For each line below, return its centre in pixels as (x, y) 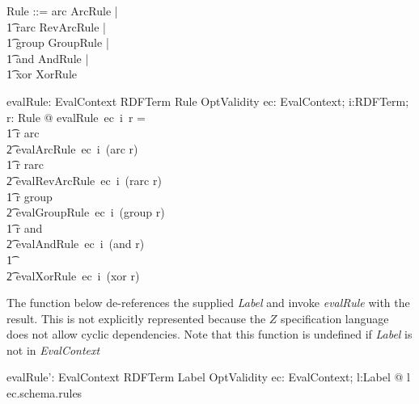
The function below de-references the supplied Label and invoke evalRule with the (208, 303)
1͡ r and (25, 227)
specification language (335, 318)
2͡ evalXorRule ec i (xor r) (73, 275)
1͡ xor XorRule (42, 74)
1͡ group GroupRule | (58, 42)
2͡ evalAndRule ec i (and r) (76, 244)
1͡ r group (30, 196)
